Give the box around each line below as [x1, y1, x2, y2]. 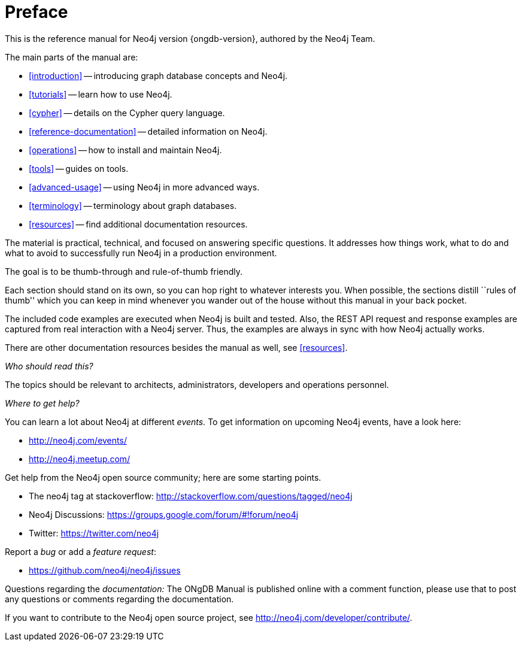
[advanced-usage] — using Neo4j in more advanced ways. [29, 181, 260, 192]
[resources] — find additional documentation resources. [29, 219, 248, 229]
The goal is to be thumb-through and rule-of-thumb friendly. [5, 266, 243, 277]
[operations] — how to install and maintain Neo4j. [29, 144, 222, 155]
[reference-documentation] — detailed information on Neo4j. [29, 126, 268, 137]
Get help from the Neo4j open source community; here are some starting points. [5, 472, 321, 483]
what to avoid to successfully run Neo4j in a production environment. [5, 247, 277, 258]
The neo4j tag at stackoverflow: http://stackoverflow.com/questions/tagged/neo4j [29, 490, 353, 501]
